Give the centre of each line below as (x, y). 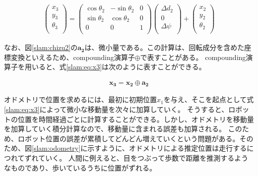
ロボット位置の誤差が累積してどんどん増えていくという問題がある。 (129, 138)
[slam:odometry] (56, 148)
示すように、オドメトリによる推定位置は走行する (167, 148)
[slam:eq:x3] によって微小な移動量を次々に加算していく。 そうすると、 (116, 109)
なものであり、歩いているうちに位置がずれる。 (80, 167)
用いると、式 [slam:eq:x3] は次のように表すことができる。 (115, 67)
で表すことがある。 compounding (193, 57)
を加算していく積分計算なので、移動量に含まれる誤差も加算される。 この (123, 129)
